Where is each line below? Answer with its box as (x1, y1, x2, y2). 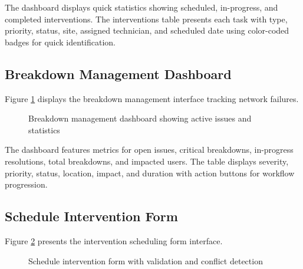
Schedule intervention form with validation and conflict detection (28, 254, 263, 267)
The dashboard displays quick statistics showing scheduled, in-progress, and (5, 1, 278, 13)
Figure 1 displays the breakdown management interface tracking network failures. (5, 92, 299, 104)
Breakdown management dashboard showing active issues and (28, 112, 252, 124)
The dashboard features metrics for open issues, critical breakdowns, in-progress (5, 143, 294, 156)
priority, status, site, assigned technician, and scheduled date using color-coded (5, 24, 289, 37)
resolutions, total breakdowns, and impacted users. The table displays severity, (5, 155, 289, 167)
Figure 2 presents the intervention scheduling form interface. (5, 234, 223, 247)
